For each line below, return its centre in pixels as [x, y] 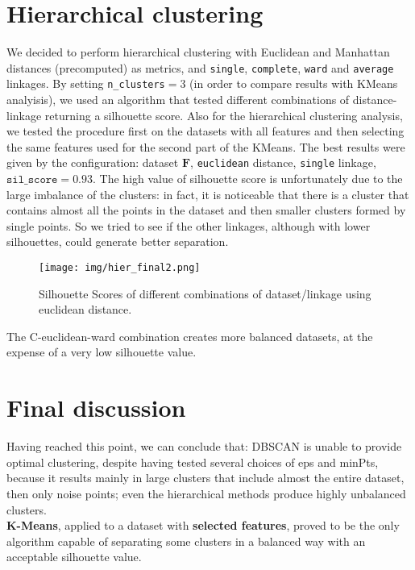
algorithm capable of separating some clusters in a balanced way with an [186, 541]
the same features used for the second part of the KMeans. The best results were [206, 146]
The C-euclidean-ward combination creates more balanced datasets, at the [190, 336]
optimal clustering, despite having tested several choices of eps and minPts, [193, 462]
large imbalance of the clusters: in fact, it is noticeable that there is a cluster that [208, 194]
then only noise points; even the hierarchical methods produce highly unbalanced [206, 493]
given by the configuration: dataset [93, 162]
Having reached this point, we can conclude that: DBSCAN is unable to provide [204, 446]
